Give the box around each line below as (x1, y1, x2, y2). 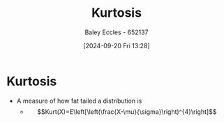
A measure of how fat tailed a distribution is (16, 96, 142, 105)
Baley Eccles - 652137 (84, 28, 149, 36)
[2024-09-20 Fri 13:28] (82, 41, 151, 50)
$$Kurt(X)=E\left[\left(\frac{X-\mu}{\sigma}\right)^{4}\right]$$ (37, 107, 217, 116)
